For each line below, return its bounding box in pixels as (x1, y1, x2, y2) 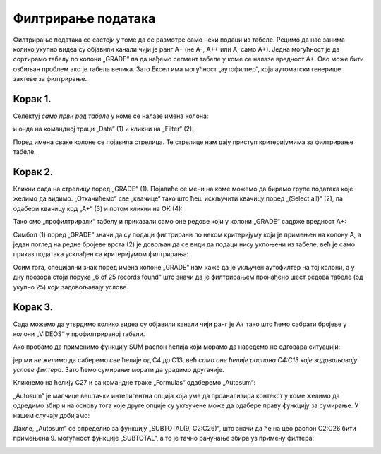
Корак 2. (13, 166, 54, 178)
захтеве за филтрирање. (13, 75, 87, 83)
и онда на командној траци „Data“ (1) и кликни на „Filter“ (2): (13, 124, 194, 133)
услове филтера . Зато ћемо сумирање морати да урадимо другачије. (13, 366, 225, 374)
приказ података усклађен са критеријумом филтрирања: (13, 250, 189, 258)
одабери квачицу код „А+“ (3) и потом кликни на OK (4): (13, 204, 183, 213)
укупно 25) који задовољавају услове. (13, 282, 129, 291)
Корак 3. (13, 301, 54, 313)
